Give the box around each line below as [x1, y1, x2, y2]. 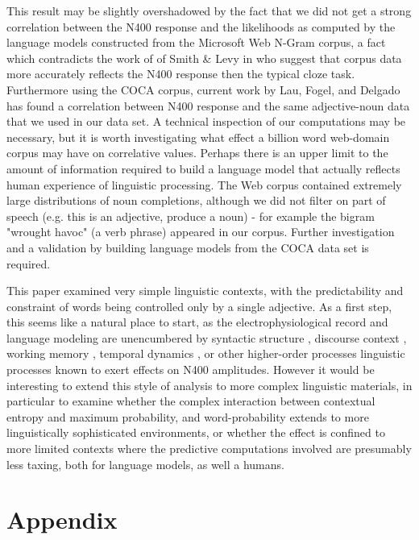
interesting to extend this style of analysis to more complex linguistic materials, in [6, 376, 413, 393]
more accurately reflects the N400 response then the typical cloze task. [6, 65, 355, 82]
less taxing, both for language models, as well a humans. [6, 455, 284, 472]
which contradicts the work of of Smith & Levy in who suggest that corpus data [6, 49, 402, 66]
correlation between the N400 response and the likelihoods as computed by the [6, 18, 396, 35]
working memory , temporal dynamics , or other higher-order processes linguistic [6, 345, 405, 362]
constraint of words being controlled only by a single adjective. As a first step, [6, 297, 392, 314]
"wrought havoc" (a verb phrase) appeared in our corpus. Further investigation [6, 223, 395, 240]
